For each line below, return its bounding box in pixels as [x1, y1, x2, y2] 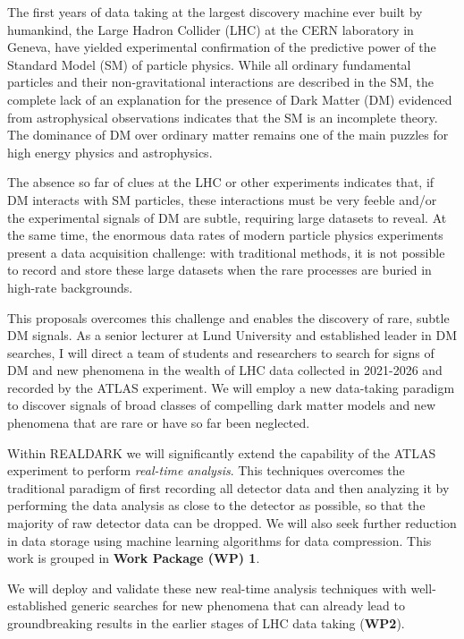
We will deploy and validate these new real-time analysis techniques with [7, 578, 407, 597]
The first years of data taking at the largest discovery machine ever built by [7, 3, 423, 21]
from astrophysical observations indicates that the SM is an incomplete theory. [7, 107, 438, 126]
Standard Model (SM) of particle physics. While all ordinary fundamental [7, 55, 411, 73]
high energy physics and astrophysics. [7, 142, 213, 161]
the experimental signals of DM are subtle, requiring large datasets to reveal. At [7, 208, 447, 226]
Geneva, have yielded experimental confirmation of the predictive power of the [7, 38, 436, 56]
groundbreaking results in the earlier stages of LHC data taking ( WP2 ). [7, 614, 405, 632]
